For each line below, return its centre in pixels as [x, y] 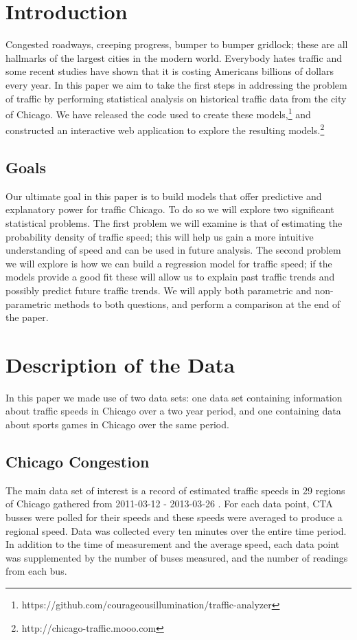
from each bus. [36, 571]
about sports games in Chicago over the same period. [117, 424]
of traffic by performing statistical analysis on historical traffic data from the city [176, 98]
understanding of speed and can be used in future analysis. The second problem [173, 250]
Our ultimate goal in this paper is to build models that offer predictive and [164, 196]
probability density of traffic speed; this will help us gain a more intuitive [160, 236]
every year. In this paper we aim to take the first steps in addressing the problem [176, 84]
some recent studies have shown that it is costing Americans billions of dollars [170, 71]
